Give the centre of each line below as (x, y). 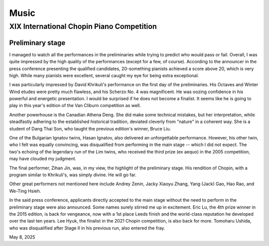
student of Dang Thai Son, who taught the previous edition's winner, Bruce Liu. (90, 128)
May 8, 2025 (22, 237)
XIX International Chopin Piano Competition (83, 26)
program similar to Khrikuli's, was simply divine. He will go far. (73, 175)
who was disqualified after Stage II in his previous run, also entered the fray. (87, 228)
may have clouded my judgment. (43, 159)
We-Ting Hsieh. (25, 191)
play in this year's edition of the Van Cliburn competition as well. (75, 106)
